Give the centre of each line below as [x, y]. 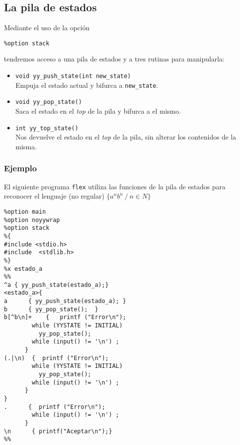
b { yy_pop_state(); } [51, 309]
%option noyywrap [32, 220]
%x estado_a [23, 269]
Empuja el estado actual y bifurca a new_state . [87, 85]
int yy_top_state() [47, 128]
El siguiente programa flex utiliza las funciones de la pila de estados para [115, 186]
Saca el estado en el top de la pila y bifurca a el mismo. [98, 111]
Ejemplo [20, 168]
